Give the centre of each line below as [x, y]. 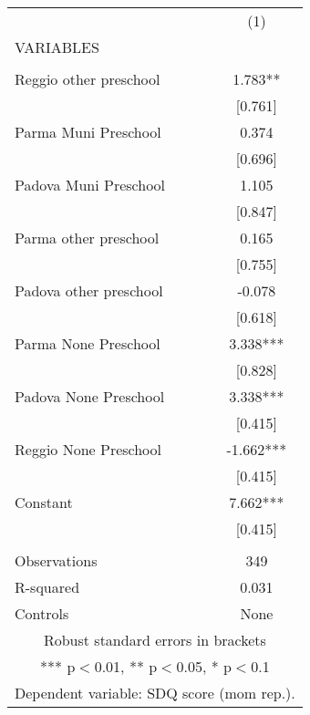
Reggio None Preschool [88, 449]
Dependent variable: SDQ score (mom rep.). [155, 693]
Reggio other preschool [88, 79]
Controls [42, 613]
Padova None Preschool [90, 396]
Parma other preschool [87, 238]
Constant [44, 502]
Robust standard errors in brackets [155, 640]
